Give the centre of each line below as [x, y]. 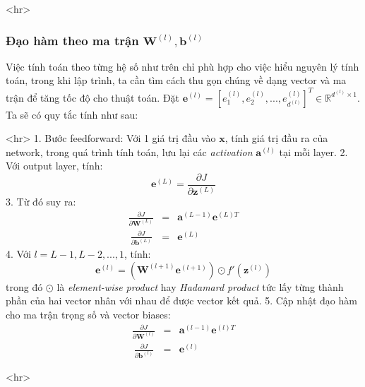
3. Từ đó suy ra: [41, 202]
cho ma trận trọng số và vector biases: [88, 314]
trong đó [24, 286]
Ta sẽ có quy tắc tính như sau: [72, 114]
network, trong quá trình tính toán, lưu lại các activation [129, 151]
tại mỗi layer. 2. [313, 151]
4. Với [18, 254]
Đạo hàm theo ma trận [72, 40]
